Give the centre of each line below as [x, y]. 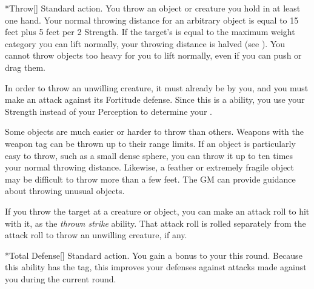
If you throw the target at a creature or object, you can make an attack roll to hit [157, 211]
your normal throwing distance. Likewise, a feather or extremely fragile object [150, 167]
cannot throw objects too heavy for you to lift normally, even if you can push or [153, 55]
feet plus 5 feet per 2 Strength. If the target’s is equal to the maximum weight [150, 32]
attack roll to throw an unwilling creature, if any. [96, 235]
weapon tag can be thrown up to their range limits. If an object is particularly [150, 143]
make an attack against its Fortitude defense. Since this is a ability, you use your [155, 99]
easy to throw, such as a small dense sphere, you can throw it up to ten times [149, 155]
